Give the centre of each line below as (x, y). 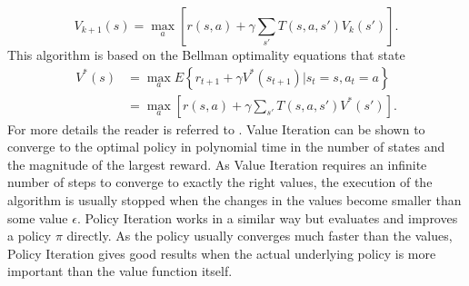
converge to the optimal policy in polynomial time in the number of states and (226, 147)
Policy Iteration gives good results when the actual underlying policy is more (222, 253)
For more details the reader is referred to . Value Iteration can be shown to (216, 128)
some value (38, 217)
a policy (30, 236)
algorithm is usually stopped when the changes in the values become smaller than (234, 200)
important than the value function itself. (120, 271)
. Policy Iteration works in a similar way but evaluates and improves (267, 217)
